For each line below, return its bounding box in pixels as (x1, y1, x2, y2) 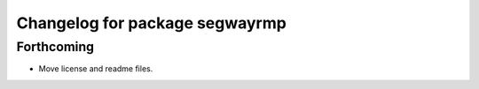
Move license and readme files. (38, 63, 153, 74)
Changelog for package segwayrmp (16, 13, 287, 33)
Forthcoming (16, 39, 95, 55)
